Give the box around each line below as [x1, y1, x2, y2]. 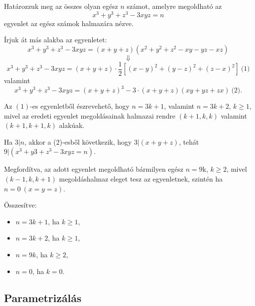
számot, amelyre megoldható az [127, 1, 222, 11]
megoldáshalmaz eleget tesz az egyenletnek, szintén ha [59, 173, 223, 184]
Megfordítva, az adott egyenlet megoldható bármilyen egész [4, 164, 183, 174]
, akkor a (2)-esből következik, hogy [24, 136, 132, 147]
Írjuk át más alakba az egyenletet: [4, 34, 107, 45]
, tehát [179, 136, 199, 147]
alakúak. [59, 120, 85, 130]
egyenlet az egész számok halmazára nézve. [4, 18, 134, 28]
